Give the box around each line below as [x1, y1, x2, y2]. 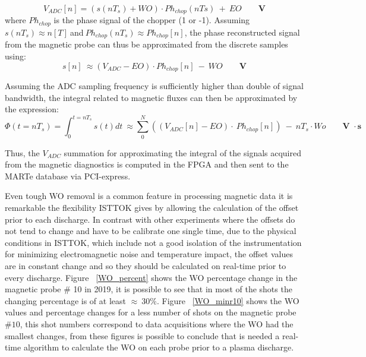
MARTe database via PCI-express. [5, 169, 131, 182]
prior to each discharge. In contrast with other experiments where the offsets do [5, 213, 295, 225]
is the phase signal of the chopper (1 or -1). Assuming [53, 14, 250, 26]
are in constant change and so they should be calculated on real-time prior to [5, 259, 286, 271]
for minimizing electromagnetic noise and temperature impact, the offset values [5, 248, 293, 260]
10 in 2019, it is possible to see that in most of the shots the [73, 283, 292, 295]
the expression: [5, 103, 59, 115]
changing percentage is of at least [5, 294, 126, 307]
